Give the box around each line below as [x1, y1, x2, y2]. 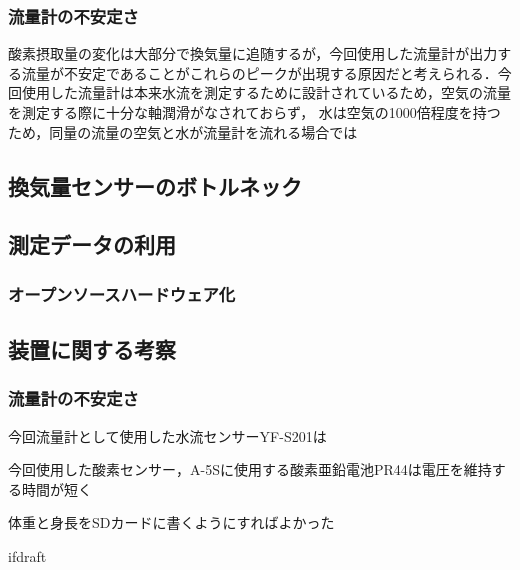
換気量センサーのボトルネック [8, 170, 302, 201]
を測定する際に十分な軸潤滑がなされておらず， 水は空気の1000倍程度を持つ [8, 102, 501, 122]
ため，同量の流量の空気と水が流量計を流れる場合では [8, 121, 358, 142]
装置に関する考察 [8, 333, 176, 364]
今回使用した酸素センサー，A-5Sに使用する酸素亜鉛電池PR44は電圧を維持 [8, 459, 492, 480]
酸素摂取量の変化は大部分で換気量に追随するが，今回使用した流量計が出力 [8, 43, 498, 64]
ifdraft [8, 545, 47, 566]
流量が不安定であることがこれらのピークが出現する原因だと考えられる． [21, 62, 498, 83]
